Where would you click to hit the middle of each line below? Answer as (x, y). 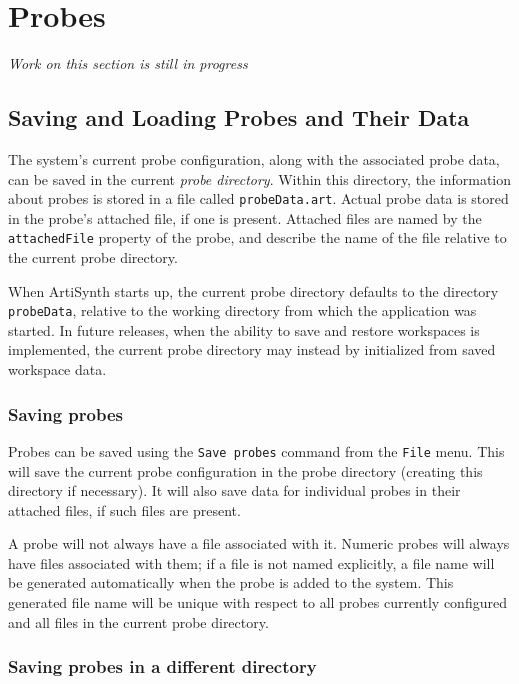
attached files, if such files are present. (124, 509)
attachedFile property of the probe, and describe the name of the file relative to (257, 237)
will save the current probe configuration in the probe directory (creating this (245, 470)
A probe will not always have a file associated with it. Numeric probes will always (259, 543)
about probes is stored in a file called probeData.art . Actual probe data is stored (258, 198)
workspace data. (57, 369)
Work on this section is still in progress (128, 63)
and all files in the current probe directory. (138, 621)
